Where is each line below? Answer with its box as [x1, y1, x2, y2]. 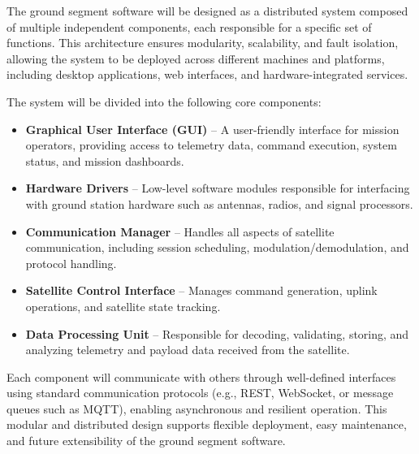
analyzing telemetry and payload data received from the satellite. [25, 341, 350, 358]
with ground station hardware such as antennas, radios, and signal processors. [25, 195, 413, 212]
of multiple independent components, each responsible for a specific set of [6, 18, 372, 35]
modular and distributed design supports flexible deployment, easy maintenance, [6, 416, 407, 433]
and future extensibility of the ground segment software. [6, 432, 286, 449]
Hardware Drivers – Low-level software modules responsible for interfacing [25, 179, 410, 197]
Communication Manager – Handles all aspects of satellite [25, 223, 335, 240]
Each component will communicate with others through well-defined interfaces [6, 368, 396, 385]
